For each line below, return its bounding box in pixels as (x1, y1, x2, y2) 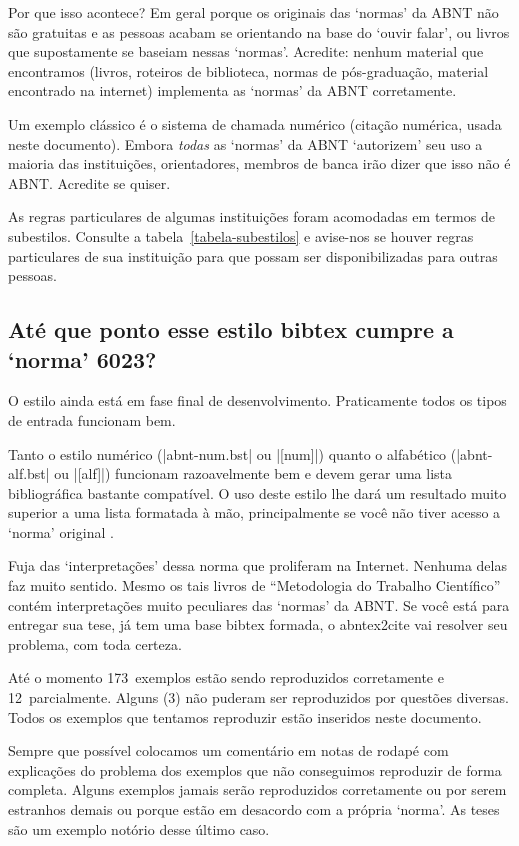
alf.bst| (8, 463, 50, 484)
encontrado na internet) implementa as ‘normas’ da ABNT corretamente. (8, 80, 457, 101)
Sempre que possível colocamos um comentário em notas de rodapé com (8, 740, 449, 761)
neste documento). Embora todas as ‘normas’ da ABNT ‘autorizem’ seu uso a (8, 133, 483, 154)
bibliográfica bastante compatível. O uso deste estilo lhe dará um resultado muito (8, 482, 507, 503)
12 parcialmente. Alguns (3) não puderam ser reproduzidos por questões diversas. (8, 687, 509, 708)
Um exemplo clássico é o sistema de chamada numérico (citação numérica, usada (8, 113, 502, 134)
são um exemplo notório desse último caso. (8, 818, 270, 839)
